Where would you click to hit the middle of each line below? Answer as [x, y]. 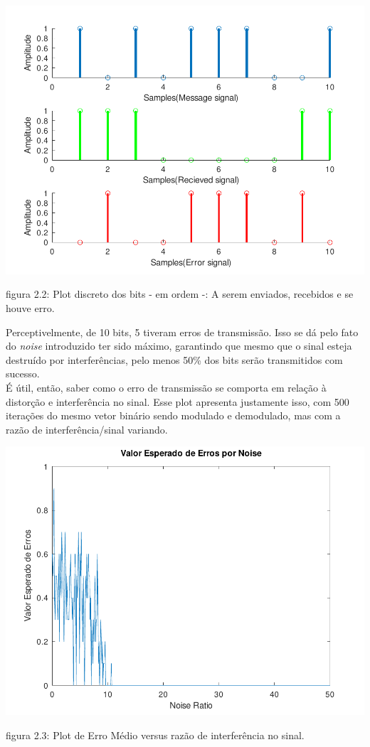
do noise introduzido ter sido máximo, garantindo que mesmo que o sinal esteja [179, 346]
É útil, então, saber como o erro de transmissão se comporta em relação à [166, 388]
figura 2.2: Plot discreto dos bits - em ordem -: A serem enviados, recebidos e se [180, 294]
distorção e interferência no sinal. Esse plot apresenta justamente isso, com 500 [178, 401]
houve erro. [30, 308]
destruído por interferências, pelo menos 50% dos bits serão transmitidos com [174, 359]
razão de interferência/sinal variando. [87, 429]
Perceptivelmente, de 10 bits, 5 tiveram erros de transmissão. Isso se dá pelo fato [182, 332]
